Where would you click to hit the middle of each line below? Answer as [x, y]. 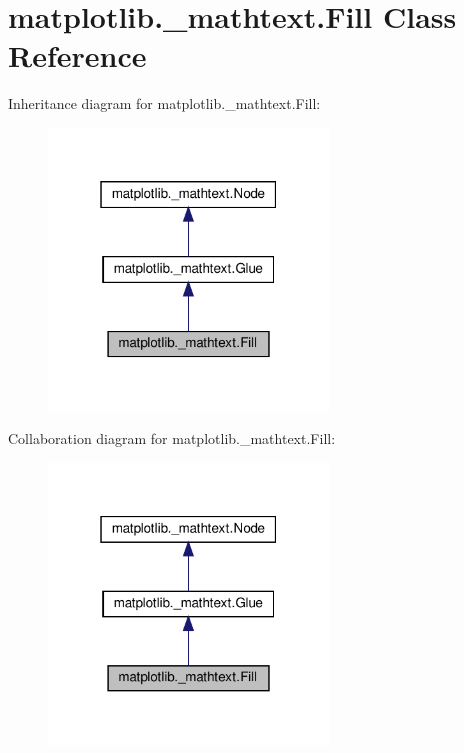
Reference [77, 55]
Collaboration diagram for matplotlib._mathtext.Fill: [172, 438]
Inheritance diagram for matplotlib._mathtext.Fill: [164, 103]
